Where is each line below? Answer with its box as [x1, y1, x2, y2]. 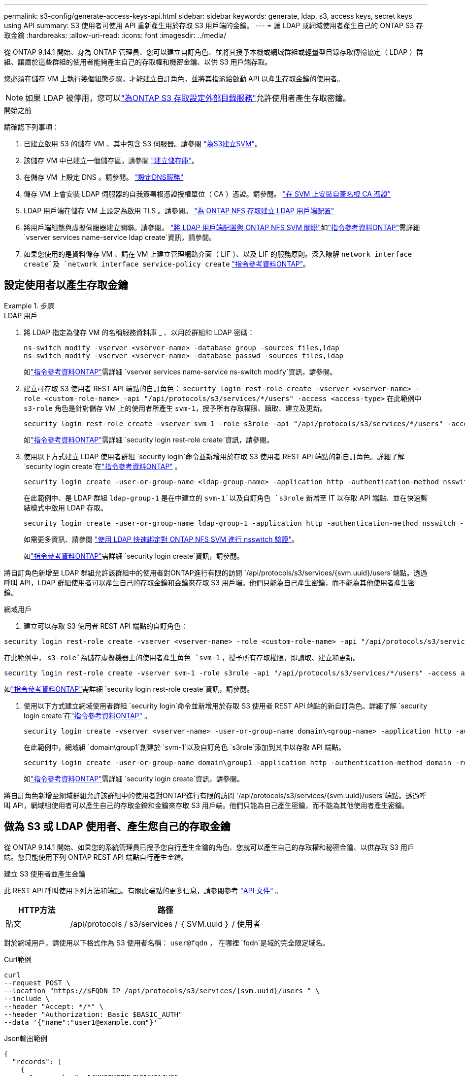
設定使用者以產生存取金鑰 [4, 279, 128, 292]
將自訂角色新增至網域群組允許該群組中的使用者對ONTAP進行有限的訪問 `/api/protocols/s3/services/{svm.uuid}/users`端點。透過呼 [4, 791, 427, 800]
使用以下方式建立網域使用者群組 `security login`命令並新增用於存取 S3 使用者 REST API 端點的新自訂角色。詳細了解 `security [24, 701, 428, 710]
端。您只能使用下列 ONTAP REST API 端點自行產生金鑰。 [4, 852, 188, 861]
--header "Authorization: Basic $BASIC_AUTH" [4, 1010, 183, 1018]
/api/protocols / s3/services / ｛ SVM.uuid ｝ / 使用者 [70, 918, 261, 929]
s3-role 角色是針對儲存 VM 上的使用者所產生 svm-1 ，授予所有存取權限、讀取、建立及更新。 [24, 403, 327, 412]
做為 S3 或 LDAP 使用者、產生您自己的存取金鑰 [4, 820, 231, 833]
